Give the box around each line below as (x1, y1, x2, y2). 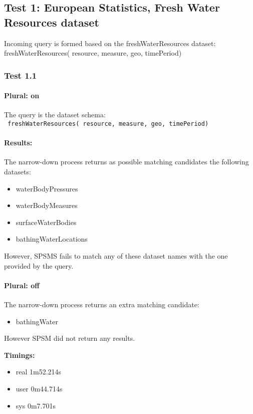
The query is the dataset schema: (4, 109, 106, 120)
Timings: (4, 349, 35, 360)
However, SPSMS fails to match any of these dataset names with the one (4, 251, 228, 261)
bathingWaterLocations (16, 234, 88, 244)
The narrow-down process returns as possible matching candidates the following (4, 156, 249, 167)
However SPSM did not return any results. (4, 333, 135, 343)
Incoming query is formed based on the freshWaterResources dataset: (4, 38, 216, 48)
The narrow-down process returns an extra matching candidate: (4, 299, 199, 310)
